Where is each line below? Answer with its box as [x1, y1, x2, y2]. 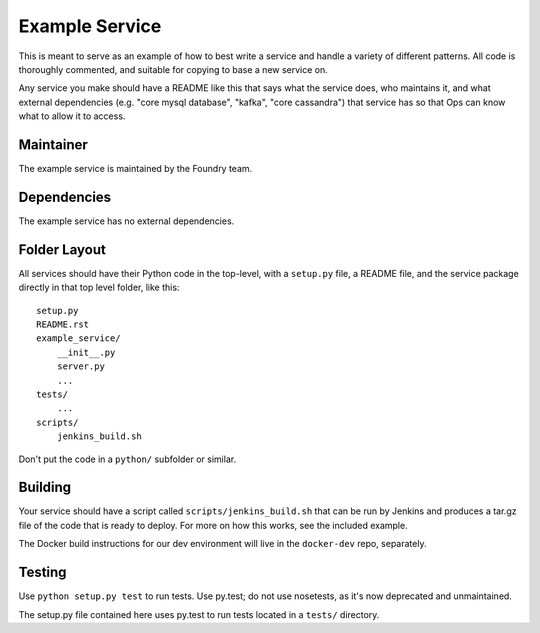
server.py [56, 361, 105, 372]
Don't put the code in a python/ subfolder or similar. [18, 453, 237, 465]
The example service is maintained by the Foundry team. [18, 163, 253, 175]
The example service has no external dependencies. [18, 215, 235, 227]
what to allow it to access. [18, 110, 126, 122]
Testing [18, 564, 67, 581]
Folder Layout [18, 241, 107, 258]
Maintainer [18, 136, 89, 153]
